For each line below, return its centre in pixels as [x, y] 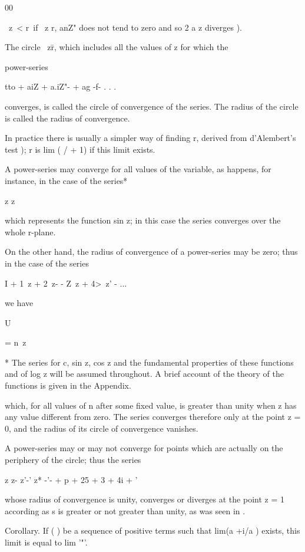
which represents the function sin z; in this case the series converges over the [143, 220]
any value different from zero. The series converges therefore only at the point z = [153, 417]
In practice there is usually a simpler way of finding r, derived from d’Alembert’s [150, 138]
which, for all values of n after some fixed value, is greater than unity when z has [151, 405]
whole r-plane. [30, 231]
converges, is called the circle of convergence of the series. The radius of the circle [152, 106]
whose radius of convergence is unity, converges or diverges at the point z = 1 [145, 499]
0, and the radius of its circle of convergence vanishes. [102, 428]
